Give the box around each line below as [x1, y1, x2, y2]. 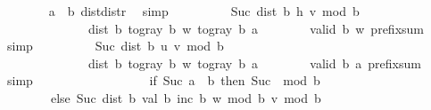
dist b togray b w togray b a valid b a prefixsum [87, 53, 421, 72]
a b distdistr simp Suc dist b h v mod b [48, 2, 360, 20]
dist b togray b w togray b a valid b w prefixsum [87, 19, 424, 37]
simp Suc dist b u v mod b [6, 36, 224, 55]
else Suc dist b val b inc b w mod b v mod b [50, 88, 321, 106]
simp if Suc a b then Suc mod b [6, 71, 320, 90]
